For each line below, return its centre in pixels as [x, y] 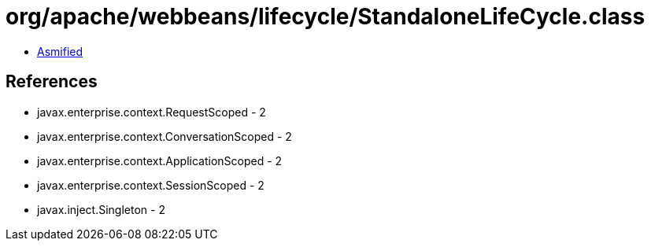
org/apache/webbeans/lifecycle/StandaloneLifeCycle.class [325, 17]
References [52, 82]
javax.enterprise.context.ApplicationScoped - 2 [160, 160]
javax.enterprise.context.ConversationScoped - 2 [165, 136]
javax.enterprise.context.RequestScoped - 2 [152, 112]
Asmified [60, 51]
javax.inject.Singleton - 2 [101, 209]
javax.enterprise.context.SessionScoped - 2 [151, 185]
